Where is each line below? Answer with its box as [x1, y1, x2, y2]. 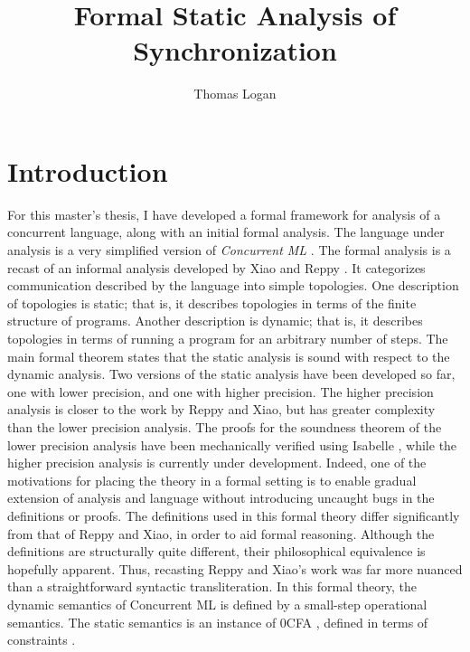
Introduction [7, 152, 168, 189]
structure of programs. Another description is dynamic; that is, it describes [7, 311, 423, 330]
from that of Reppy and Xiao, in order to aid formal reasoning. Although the [7, 524, 435, 543]
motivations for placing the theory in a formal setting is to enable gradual [7, 470, 417, 489]
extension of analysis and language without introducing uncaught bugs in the [7, 488, 435, 507]
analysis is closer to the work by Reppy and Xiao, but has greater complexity [7, 400, 436, 419]
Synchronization [133, 32, 337, 69]
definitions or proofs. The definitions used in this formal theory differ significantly [7, 506, 460, 524]
